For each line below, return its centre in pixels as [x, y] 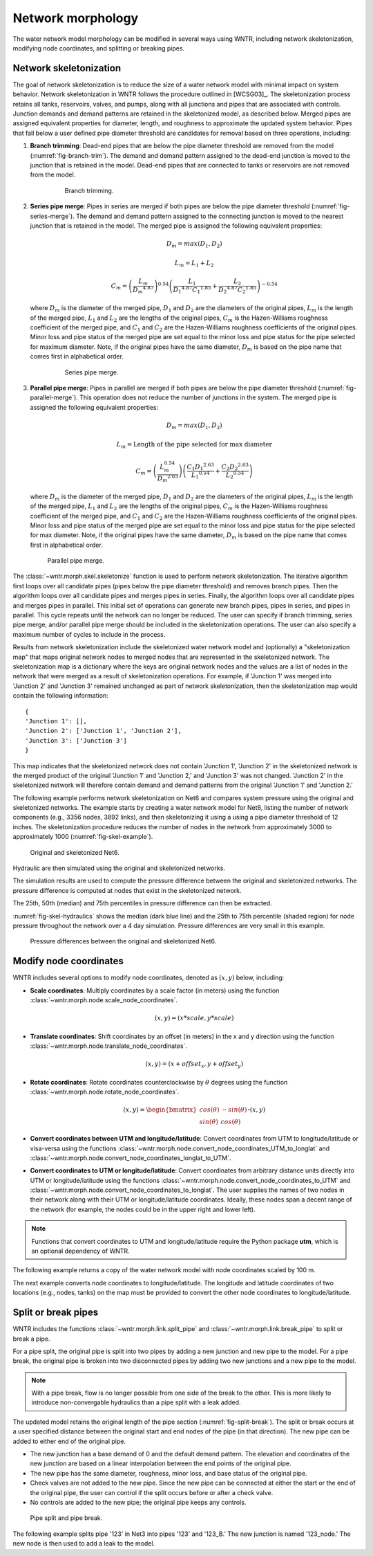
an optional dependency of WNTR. [81, 1251]
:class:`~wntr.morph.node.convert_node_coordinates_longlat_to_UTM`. [131, 1158]
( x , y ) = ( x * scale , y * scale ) [194, 1018]
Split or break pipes [56, 1313]
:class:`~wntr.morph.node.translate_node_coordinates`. [109, 1046]
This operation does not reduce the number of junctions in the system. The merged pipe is [208, 397]
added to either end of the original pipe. [69, 1441]
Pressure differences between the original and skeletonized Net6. [123, 941]
